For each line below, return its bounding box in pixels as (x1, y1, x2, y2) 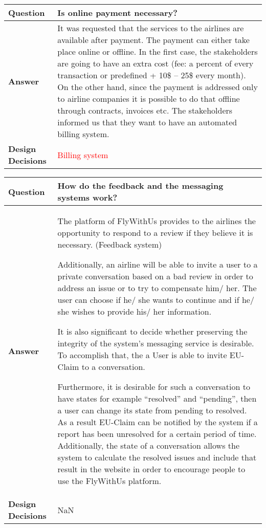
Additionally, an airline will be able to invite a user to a (57, 258, 258, 270)
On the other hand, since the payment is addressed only (57, 81, 258, 93)
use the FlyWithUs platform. (57, 475, 162, 487)
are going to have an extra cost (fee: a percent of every (57, 57, 254, 69)
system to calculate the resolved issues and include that (57, 451, 257, 463)
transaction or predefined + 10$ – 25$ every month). (57, 69, 246, 81)
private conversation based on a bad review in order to (57, 270, 253, 282)
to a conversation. (81, 361, 145, 372)
